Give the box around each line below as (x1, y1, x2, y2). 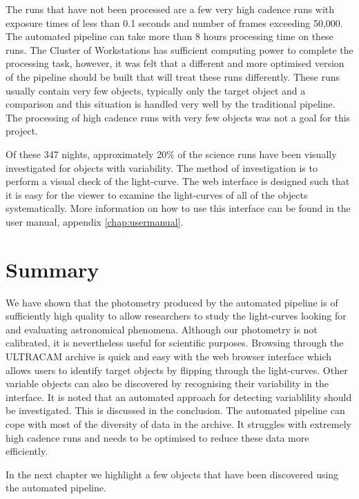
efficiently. (6, 444, 48, 458)
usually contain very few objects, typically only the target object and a (6, 83, 306, 97)
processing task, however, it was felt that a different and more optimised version (6, 56, 345, 70)
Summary (6, 255, 99, 283)
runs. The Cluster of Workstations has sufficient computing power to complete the (6, 42, 353, 57)
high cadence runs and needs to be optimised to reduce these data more (6, 430, 309, 444)
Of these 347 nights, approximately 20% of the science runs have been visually (6, 146, 337, 161)
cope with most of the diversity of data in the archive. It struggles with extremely (6, 416, 351, 431)
